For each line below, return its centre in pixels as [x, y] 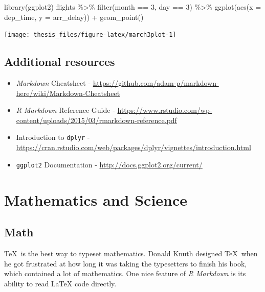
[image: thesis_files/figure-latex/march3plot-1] [90, 35]
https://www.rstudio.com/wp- [165, 110]
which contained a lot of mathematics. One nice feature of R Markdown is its [125, 273]
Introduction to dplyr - [53, 137]
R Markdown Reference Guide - [65, 110]
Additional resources [60, 62]
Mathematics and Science [96, 199]
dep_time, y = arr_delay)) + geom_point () [74, 17]
